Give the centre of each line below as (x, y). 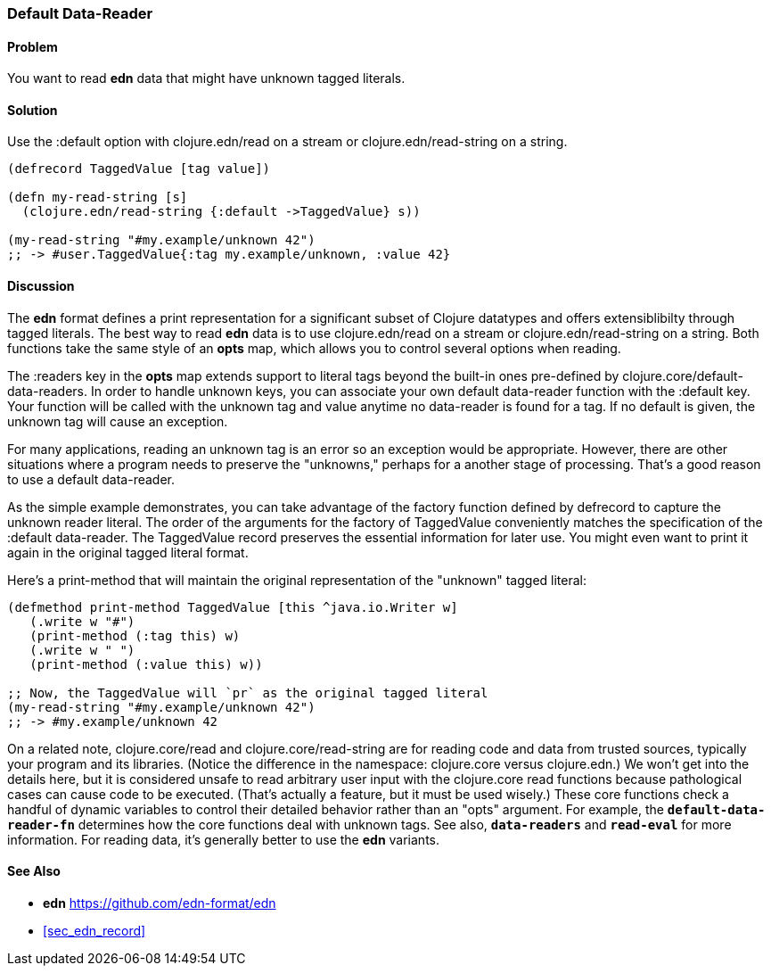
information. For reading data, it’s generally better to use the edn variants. (224, 839)
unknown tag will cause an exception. (118, 421)
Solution (33, 110)
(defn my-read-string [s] (98, 198)
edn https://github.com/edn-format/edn (160, 903)
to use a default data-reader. (91, 479)
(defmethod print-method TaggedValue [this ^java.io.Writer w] (233, 607)
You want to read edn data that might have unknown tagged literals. (206, 78)
